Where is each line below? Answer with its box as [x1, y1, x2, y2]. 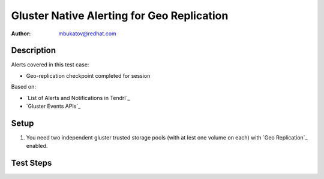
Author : [11, 30, 31, 37]
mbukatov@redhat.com [58, 30, 116, 37]
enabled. [26, 142, 48, 150]
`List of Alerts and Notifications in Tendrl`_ [26, 94, 130, 101]
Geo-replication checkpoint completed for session [26, 72, 151, 79]
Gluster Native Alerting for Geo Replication [11, 9, 229, 22]
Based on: [11, 83, 36, 90]
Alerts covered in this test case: [11, 61, 89, 68]
